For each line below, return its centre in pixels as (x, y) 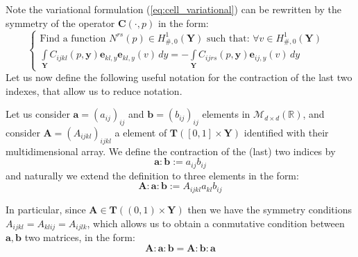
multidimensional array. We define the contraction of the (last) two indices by (171, 151)
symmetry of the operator (60, 23)
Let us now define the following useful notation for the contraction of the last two (179, 77)
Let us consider (38, 114)
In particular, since (46, 209)
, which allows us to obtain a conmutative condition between (216, 223)
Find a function (73, 38)
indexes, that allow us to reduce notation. (94, 90)
